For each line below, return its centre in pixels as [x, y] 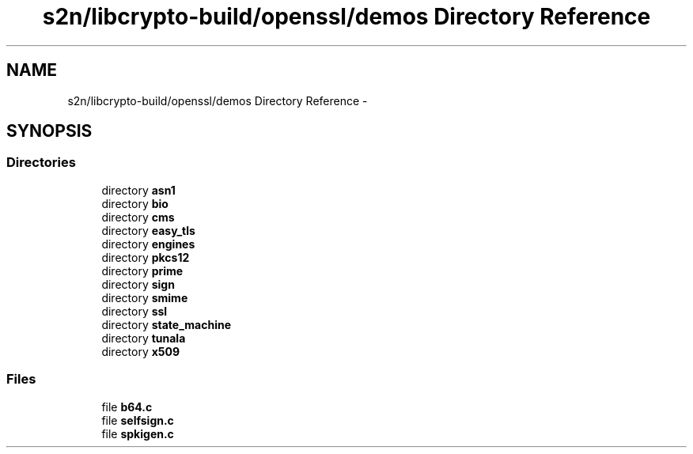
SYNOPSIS [49, 131]
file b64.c [127, 407]
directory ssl [134, 311]
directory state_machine [167, 324]
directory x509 [141, 351]
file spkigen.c [138, 433]
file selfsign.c [138, 420]
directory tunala [144, 338]
